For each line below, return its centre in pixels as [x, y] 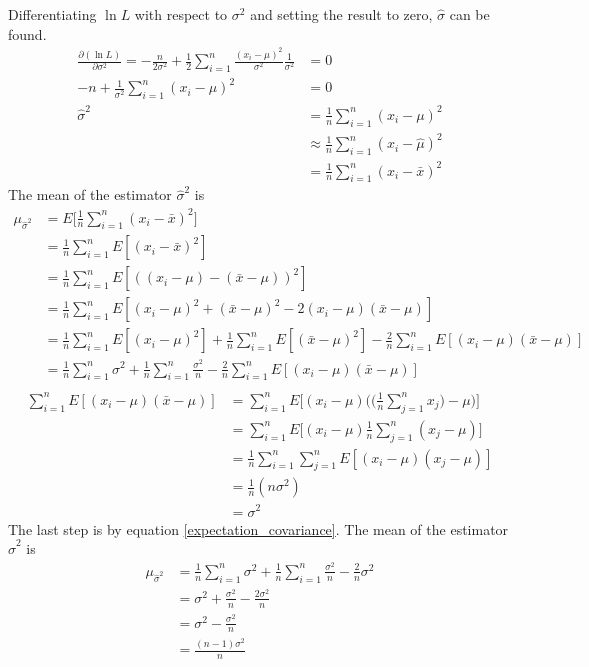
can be [469, 14]
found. [27, 33]
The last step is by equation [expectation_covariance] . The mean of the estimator [258, 528]
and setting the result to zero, [341, 14]
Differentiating [52, 14]
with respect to [181, 14]
